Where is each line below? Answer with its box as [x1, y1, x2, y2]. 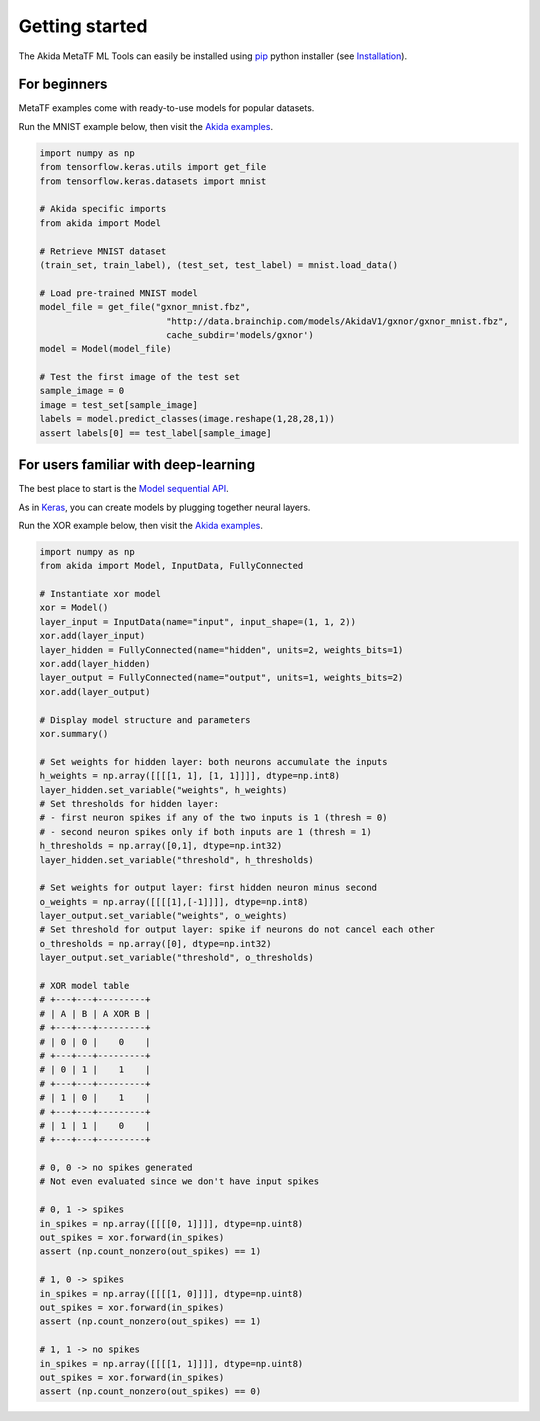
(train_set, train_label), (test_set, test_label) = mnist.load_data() [39, 259, 399, 270]
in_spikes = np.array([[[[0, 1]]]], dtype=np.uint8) [39, 1218, 304, 1229]
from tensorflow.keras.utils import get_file [39, 161, 267, 173]
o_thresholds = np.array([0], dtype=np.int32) [39, 938, 272, 949]
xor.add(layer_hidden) [39, 658, 151, 670]
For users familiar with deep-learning [18, 456, 255, 474]
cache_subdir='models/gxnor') [165, 329, 314, 340]
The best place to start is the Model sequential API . [18, 483, 229, 495]
